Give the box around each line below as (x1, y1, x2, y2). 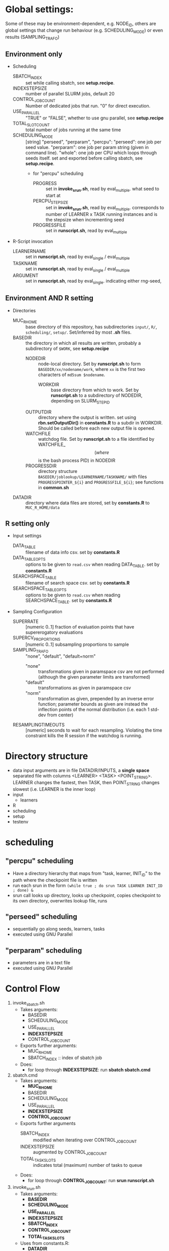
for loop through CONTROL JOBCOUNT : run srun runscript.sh (27, 1178, 155, 1185)
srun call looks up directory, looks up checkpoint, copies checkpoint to (12, 892, 161, 898)
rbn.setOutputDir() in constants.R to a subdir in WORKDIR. (38, 420, 163, 426)
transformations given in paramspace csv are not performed (38, 668, 164, 674)
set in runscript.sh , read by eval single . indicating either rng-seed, (25, 278, 162, 285)
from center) (47, 712, 74, 718)
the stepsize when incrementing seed (45, 216, 124, 222)
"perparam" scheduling (5, 946, 82, 955)
